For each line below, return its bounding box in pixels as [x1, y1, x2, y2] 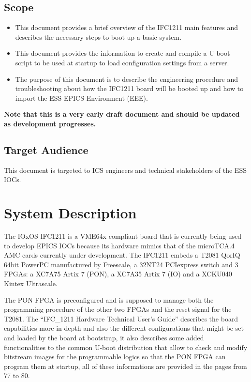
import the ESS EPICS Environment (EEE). [15, 92, 148, 103]
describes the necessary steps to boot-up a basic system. [15, 31, 182, 42]
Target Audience [4, 142, 89, 157]
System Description [4, 203, 137, 223]
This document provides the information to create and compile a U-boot [15, 48, 230, 58]
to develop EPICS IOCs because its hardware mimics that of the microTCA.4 [4, 240, 235, 250]
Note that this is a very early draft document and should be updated [4, 109, 240, 119]
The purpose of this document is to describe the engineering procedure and [15, 74, 238, 84]
